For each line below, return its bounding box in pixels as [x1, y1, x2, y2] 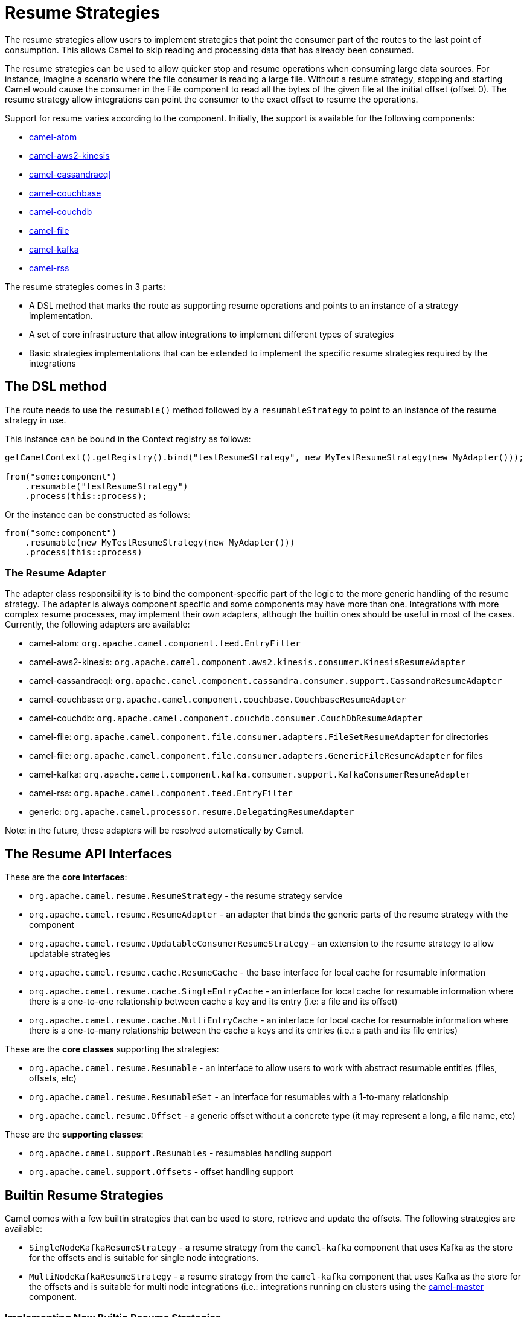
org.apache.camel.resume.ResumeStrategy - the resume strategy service [29, 890, 343, 901]
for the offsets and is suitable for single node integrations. [29, 1252, 259, 1263]
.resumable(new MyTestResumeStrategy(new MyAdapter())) [25, 537, 295, 547]
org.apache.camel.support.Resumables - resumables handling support [29, 1148, 332, 1159]
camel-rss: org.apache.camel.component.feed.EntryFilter [29, 788, 293, 799]
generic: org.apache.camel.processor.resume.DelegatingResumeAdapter [29, 807, 354, 817]
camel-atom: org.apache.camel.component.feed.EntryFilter [29, 638, 301, 649]
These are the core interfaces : [5, 872, 127, 883]
